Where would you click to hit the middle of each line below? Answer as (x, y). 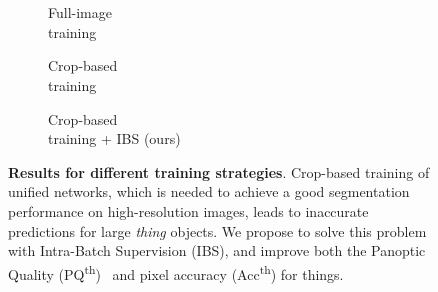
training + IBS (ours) (114, 138)
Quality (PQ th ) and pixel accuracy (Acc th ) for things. (176, 272)
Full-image (80, 12)
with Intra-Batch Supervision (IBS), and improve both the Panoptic (217, 250)
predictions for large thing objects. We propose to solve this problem (217, 230)
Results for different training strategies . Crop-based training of (219, 171)
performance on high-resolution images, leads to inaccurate (188, 210)
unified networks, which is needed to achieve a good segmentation (209, 191)
